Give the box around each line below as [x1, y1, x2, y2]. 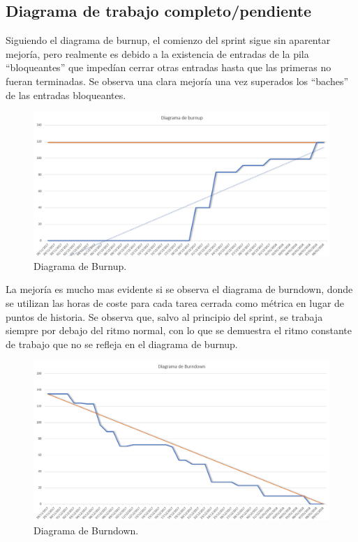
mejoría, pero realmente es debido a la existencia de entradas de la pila [6, 46, 309, 61]
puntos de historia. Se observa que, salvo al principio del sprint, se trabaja [6, 309, 323, 324]
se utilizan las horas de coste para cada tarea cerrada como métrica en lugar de [6, 295, 345, 310]
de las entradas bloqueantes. [6, 87, 126, 102]
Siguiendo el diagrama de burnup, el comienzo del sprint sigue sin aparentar [6, 33, 331, 47]
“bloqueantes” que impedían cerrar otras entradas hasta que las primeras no [6, 60, 331, 75]
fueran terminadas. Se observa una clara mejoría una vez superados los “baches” [6, 73, 349, 88]
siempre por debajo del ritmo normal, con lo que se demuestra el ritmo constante [6, 323, 352, 338]
